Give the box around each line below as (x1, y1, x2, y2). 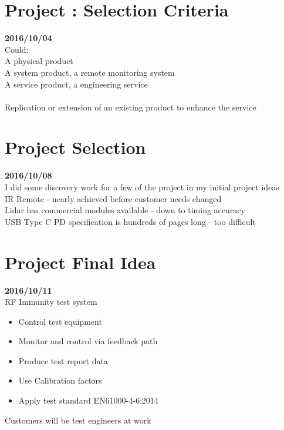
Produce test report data (18, 354, 108, 367)
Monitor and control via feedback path (18, 335, 158, 347)
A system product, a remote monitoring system (5, 66, 175, 78)
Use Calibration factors (18, 374, 102, 387)
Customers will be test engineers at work (5, 414, 151, 426)
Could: (5, 43, 29, 55)
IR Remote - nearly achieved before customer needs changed (5, 192, 222, 204)
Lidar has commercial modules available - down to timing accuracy (5, 204, 245, 216)
